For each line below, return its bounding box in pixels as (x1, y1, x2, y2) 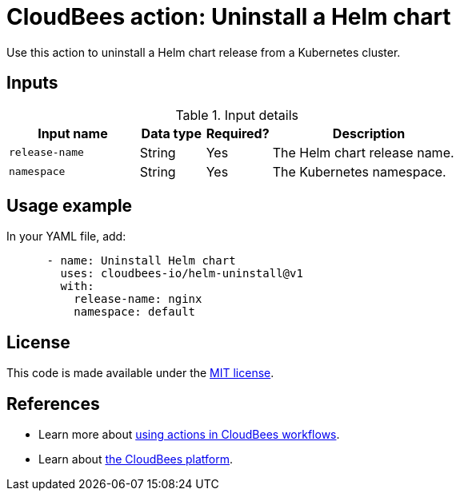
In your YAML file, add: (6, 229, 126, 244)
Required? (206, 125, 270, 141)
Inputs (6, 73, 58, 93)
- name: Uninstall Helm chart (46, 254, 236, 268)
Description (332, 125, 406, 141)
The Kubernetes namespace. (272, 163, 446, 180)
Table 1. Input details (175, 106, 299, 123)
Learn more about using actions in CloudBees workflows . (38, 427, 340, 442)
